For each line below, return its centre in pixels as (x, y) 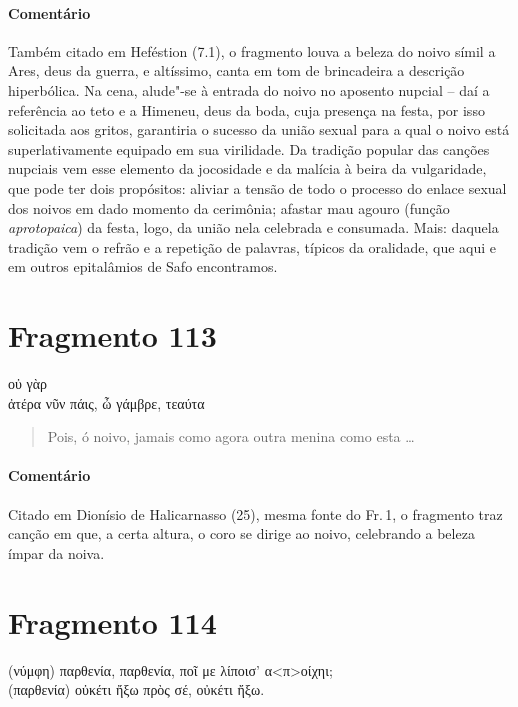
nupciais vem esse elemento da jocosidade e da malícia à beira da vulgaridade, (247, 168)
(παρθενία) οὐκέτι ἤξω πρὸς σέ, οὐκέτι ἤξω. (136, 689)
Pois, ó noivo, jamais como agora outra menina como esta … (231, 436)
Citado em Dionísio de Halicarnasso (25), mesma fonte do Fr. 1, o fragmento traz (255, 513)
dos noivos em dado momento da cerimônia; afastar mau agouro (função (229, 207)
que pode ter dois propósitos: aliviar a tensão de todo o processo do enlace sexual (257, 187)
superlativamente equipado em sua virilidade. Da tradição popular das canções (249, 148)
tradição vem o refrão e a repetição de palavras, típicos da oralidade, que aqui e (252, 246)
